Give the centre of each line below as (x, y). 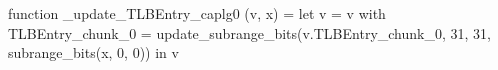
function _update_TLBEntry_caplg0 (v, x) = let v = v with (197, 13)
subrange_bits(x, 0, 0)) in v (93, 52)
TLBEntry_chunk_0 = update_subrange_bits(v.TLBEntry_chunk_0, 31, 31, (249, 32)
